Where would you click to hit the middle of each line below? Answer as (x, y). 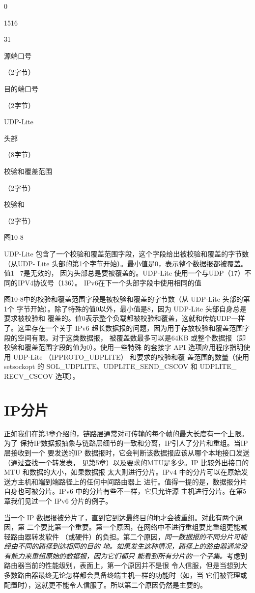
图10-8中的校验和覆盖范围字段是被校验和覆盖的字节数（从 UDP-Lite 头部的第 (127, 299)
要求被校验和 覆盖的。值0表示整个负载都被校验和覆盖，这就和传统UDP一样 (125, 318)
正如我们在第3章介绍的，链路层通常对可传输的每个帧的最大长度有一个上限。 (126, 433)
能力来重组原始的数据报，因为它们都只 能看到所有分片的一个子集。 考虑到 (129, 555)
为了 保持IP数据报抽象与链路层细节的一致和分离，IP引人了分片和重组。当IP (126, 443)
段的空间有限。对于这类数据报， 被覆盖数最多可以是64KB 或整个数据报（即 (125, 337)
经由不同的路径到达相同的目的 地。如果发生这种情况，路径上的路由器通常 (122, 546)
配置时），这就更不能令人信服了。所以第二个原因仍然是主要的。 (105, 584)
